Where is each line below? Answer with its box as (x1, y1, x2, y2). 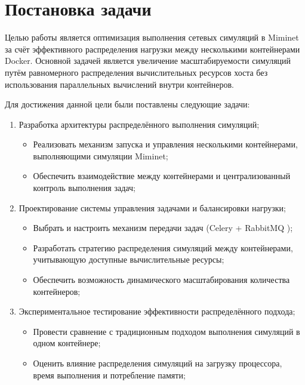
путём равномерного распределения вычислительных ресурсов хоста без (5, 66, 268, 78)
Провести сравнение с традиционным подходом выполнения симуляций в (33, 325, 300, 337)
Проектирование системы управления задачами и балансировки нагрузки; (19, 201, 286, 214)
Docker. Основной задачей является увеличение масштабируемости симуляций (5, 54, 291, 67)
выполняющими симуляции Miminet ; (33, 149, 168, 162)
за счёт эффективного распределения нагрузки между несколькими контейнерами (5, 42, 300, 55)
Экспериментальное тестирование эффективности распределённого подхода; (19, 305, 295, 318)
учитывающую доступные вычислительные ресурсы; (33, 253, 224, 266)
